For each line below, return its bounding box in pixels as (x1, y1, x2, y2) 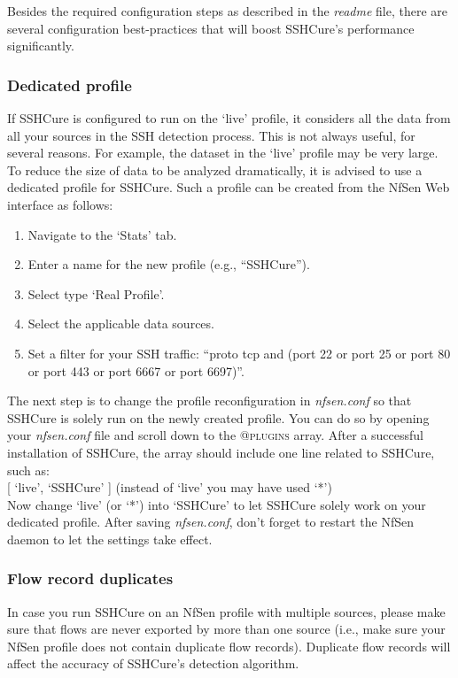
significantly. (7, 36, 74, 55)
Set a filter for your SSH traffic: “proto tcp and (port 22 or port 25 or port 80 (27, 343, 451, 362)
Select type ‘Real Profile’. (27, 284, 165, 303)
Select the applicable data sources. (27, 314, 214, 333)
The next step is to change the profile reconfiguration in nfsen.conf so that (7, 391, 412, 410)
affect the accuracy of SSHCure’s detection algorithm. (7, 654, 299, 673)
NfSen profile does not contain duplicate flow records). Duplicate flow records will (7, 636, 451, 655)
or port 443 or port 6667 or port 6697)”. (27, 361, 245, 380)
